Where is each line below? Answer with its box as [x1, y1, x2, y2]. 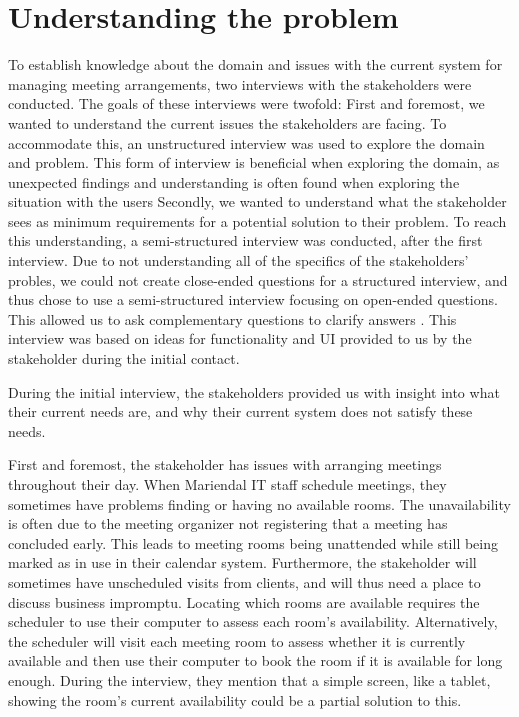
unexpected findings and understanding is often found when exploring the [8, 171, 460, 192]
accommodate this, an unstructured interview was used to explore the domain [8, 132, 485, 153]
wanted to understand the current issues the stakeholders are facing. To [8, 112, 447, 133]
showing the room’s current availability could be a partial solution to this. [8, 689, 462, 710]
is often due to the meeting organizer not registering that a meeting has [8, 513, 448, 534]
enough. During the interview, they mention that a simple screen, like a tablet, [8, 669, 491, 690]
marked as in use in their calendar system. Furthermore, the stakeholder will [8, 552, 477, 573]
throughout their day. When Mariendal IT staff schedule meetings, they [8, 474, 447, 494]
